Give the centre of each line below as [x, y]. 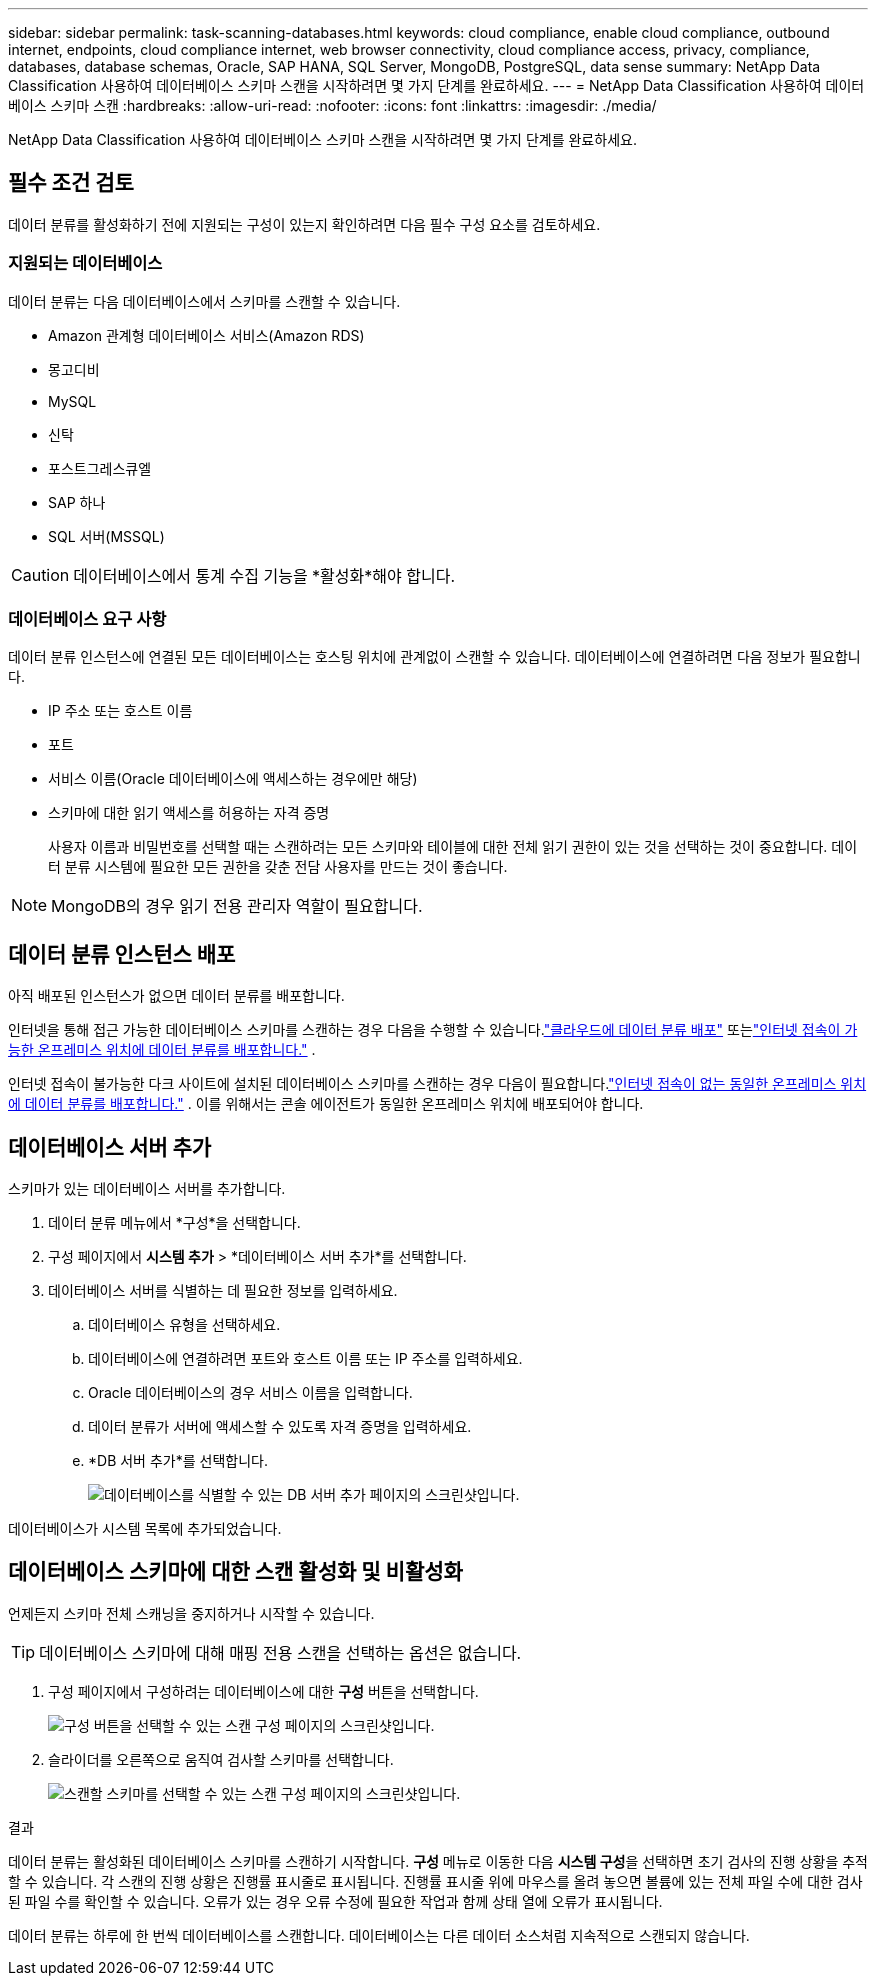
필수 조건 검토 [71, 183]
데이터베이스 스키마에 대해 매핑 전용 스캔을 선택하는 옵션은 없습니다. [280, 1652]
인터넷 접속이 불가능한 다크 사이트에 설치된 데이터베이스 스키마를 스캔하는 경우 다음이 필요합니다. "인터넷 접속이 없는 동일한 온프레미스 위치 [437, 1084]
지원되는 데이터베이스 [85, 263]
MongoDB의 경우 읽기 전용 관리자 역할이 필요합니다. [237, 906]
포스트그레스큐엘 [100, 468]
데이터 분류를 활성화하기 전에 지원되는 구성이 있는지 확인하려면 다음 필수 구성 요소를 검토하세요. [304, 224]
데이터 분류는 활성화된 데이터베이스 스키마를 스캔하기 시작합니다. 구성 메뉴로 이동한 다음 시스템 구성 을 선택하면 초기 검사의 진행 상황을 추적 [438, 1861]
